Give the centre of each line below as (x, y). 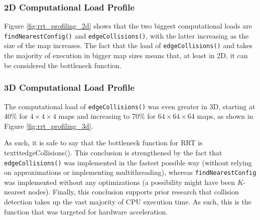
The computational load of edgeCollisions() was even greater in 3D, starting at (130, 106)
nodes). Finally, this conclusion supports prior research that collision (134, 192)
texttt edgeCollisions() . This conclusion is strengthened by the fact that (113, 152)
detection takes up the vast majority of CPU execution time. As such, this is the (128, 202)
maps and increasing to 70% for (107, 116)
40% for (16, 116)
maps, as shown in (225, 116)
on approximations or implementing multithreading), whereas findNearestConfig (130, 172)
